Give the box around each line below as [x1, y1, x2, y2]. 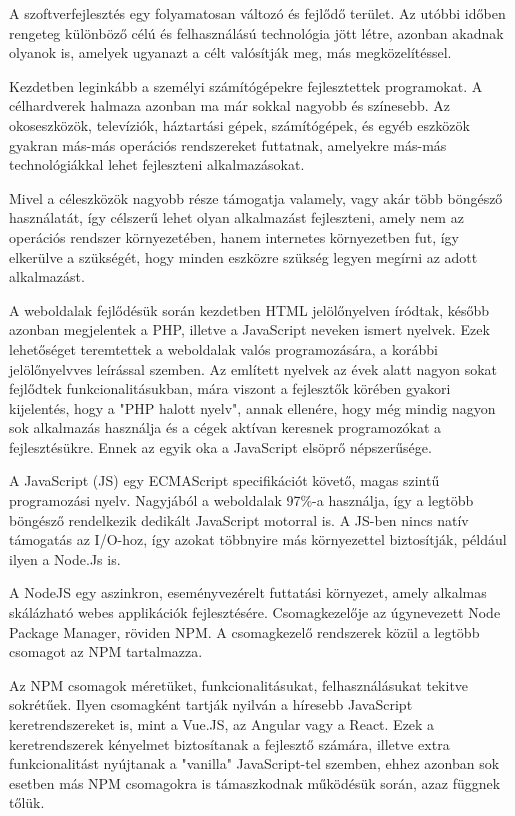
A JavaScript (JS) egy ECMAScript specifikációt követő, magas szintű [9, 470, 440, 491]
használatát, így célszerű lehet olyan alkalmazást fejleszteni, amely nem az [9, 207, 464, 228]
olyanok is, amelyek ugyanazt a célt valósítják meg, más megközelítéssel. [9, 42, 452, 63]
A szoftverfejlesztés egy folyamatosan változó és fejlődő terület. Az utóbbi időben [9, 3, 506, 23]
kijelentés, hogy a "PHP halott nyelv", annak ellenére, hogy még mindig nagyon [9, 397, 496, 418]
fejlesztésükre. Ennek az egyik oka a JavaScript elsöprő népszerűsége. [9, 436, 432, 457]
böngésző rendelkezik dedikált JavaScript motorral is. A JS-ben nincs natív [9, 509, 469, 530]
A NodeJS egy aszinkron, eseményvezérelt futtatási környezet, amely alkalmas [9, 582, 487, 603]
